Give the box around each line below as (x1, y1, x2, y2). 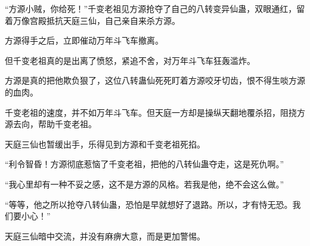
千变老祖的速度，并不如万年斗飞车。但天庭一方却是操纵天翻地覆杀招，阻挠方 (5, 106, 305, 118)
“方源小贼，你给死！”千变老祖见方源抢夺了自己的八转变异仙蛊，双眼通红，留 (5, 2, 305, 14)
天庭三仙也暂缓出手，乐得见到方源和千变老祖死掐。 (5, 137, 205, 150)
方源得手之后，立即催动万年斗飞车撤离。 (5, 34, 163, 47)
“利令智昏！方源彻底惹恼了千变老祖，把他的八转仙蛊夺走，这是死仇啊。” (5, 158, 284, 170)
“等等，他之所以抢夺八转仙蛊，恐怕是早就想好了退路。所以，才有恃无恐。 (5, 198, 293, 210)
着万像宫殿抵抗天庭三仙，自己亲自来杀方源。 (5, 14, 180, 26)
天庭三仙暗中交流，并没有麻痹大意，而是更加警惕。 (5, 229, 205, 242)
